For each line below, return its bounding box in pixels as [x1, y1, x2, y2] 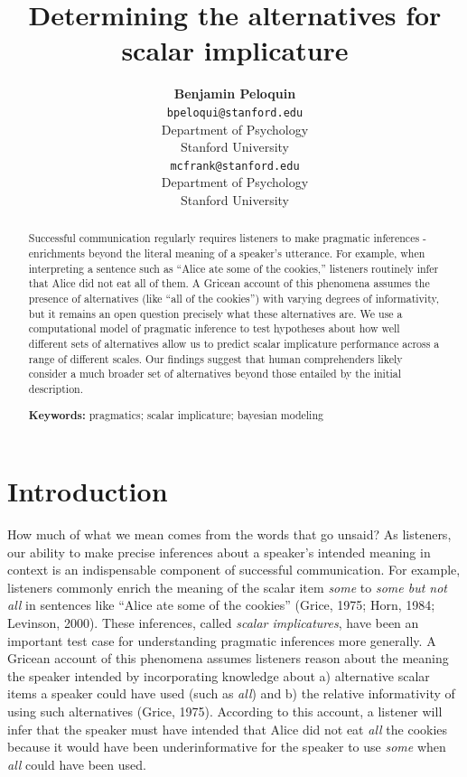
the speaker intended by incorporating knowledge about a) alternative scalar [7, 666, 430, 685]
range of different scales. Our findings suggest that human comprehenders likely [28, 351, 403, 366]
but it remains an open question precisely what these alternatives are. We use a [28, 305, 403, 321]
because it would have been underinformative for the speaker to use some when [7, 737, 446, 756]
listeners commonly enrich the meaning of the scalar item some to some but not [7, 577, 448, 596]
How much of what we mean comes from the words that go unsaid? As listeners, [7, 525, 452, 544]
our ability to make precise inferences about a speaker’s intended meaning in [7, 542, 431, 561]
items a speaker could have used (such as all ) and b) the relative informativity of [7, 684, 455, 703]
